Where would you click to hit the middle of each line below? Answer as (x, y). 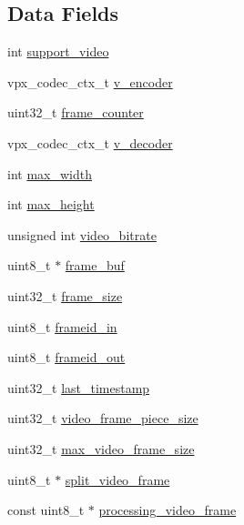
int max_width (50, 173)
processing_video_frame (168, 510)
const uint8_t (46, 510)
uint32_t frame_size (65, 295)
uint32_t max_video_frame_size (101, 448)
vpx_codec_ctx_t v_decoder (90, 142)
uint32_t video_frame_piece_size (103, 418)
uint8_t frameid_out (66, 357)
